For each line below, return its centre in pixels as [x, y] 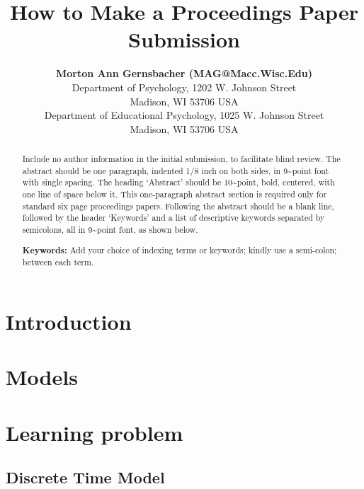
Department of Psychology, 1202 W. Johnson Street [184, 87]
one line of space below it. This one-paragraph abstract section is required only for [175, 194]
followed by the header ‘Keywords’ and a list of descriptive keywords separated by [174, 218]
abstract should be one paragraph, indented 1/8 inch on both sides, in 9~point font [176, 170]
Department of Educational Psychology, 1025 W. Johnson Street [184, 115]
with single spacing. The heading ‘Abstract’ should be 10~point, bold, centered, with [178, 182]
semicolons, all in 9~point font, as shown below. [110, 230]
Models [42, 377]
